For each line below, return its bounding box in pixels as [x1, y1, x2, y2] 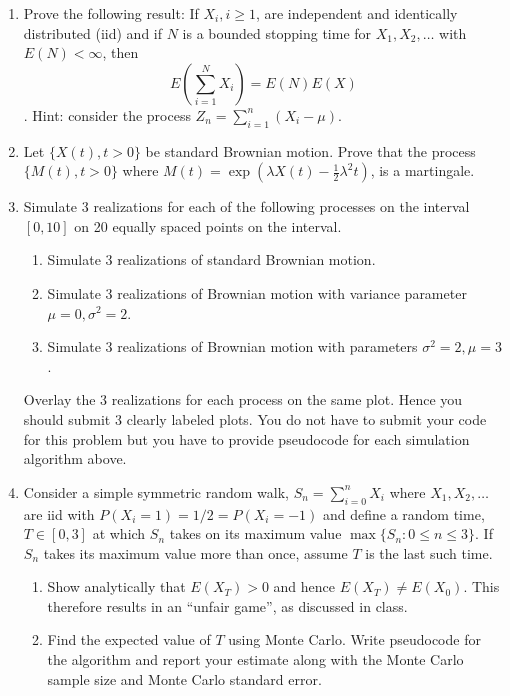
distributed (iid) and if [23, 22, 163, 43]
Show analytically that [47, 576, 186, 597]
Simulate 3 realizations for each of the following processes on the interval [23, 196, 470, 217]
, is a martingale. [370, 160, 475, 181]
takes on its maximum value [169, 523, 342, 544]
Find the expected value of [47, 629, 211, 650]
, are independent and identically [255, 3, 458, 23]
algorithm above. [23, 448, 127, 469]
